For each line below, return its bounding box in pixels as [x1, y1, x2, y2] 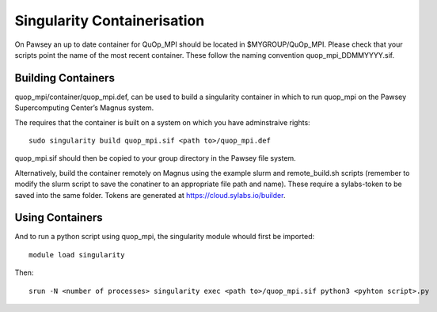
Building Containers [14, 71, 115, 85]
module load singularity [28, 250, 125, 259]
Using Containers [14, 211, 103, 225]
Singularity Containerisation [14, 12, 205, 29]
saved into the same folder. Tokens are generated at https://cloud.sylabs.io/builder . [14, 190, 286, 200]
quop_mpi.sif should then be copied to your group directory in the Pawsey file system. [14, 154, 296, 163]
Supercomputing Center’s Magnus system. [14, 103, 154, 112]
